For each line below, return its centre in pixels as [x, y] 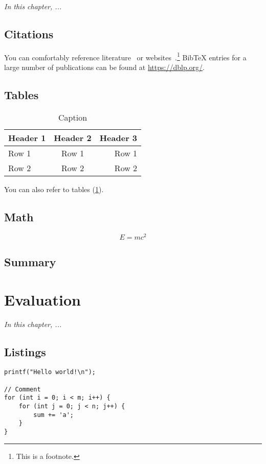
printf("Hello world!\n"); [50, 372]
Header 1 [27, 137]
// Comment [23, 389]
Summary [30, 262]
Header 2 [73, 137]
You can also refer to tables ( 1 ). [54, 189]
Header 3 [118, 137]
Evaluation [42, 299]
